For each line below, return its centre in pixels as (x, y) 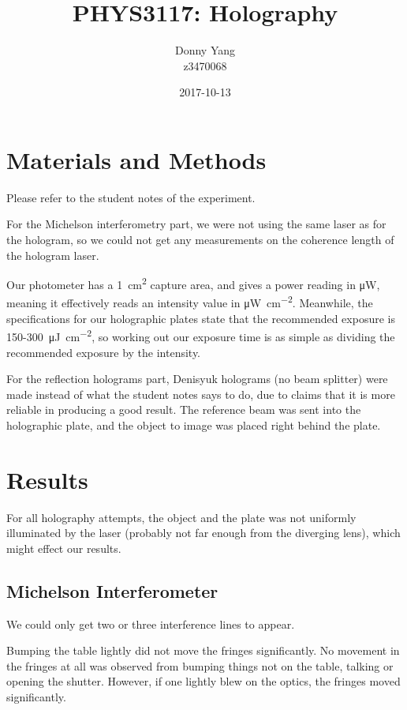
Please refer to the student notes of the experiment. (131, 197)
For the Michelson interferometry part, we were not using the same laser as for (196, 224)
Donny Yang (205, 50)
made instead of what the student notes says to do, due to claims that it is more (201, 394)
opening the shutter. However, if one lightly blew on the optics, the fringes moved (203, 681)
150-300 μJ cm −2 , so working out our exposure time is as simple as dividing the (201, 335)
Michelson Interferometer (112, 590)
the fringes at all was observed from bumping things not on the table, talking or (200, 665)
